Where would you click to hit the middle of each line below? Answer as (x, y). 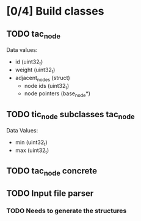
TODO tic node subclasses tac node (71, 115)
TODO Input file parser (50, 193)
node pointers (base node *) (57, 94)
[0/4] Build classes (55, 11)
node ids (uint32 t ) (46, 86)
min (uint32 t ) (31, 143)
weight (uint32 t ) (35, 70)
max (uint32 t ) (32, 151)
